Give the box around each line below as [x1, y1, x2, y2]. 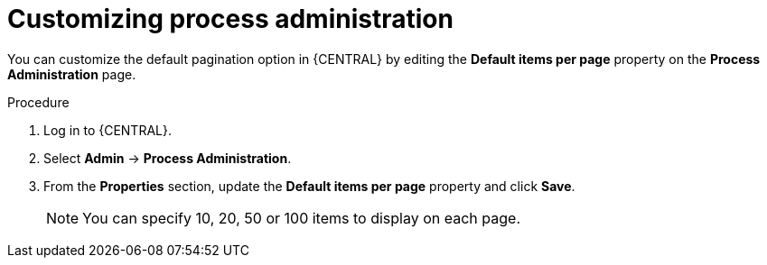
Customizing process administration [7, 4, 454, 34]
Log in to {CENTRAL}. [43, 122, 172, 138]
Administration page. [7, 66, 136, 82]
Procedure [7, 94, 70, 110]
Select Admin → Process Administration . [43, 150, 292, 166]
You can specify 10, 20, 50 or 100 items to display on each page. [82, 208, 520, 227]
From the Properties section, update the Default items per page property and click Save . [43, 178, 575, 194]
